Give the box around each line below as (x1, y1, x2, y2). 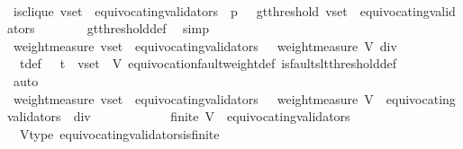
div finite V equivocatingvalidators (73, 107, 350, 126)
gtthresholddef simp (86, 19, 209, 38)
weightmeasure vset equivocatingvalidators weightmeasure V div (13, 36, 397, 55)
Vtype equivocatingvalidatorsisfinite (19, 124, 220, 143)
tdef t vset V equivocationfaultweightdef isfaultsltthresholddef (19, 54, 397, 73)
